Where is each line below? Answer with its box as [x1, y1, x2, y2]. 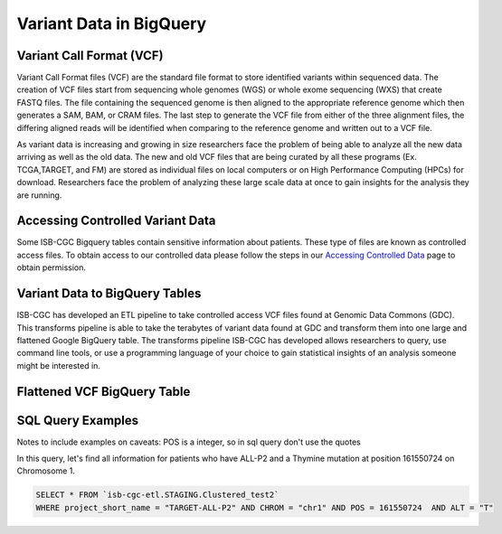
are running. [16, 190, 62, 201]
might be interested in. [16, 360, 101, 370]
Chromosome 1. [16, 465, 76, 476]
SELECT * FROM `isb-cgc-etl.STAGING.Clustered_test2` [35, 490, 279, 501]
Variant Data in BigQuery [16, 14, 207, 33]
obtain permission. [16, 262, 86, 273]
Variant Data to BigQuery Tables [16, 286, 202, 302]
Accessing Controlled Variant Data [16, 213, 216, 229]
